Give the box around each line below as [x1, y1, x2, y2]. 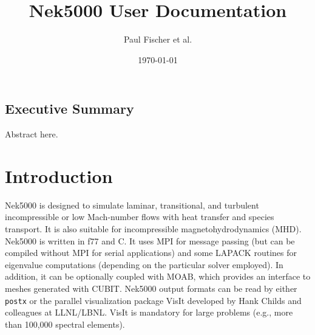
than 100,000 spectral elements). [5, 317, 125, 330]
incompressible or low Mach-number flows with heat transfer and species [5, 210, 274, 223]
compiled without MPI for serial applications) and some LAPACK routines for [5, 246, 297, 259]
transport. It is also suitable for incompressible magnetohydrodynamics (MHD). [5, 223, 302, 235]
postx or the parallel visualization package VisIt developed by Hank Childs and [5, 294, 302, 306]
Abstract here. [5, 128, 58, 140]
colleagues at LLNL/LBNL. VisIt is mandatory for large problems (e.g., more [5, 306, 293, 319]
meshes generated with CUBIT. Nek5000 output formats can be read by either [5, 282, 297, 294]
